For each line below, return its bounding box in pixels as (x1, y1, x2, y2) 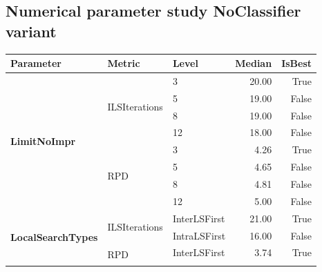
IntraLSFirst (172, 228, 226, 242)
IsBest (281, 56, 312, 70)
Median (235, 56, 272, 70)
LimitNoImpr (10, 133, 76, 148)
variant (6, 20, 57, 41)
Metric (107, 56, 140, 70)
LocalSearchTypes (10, 230, 98, 244)
